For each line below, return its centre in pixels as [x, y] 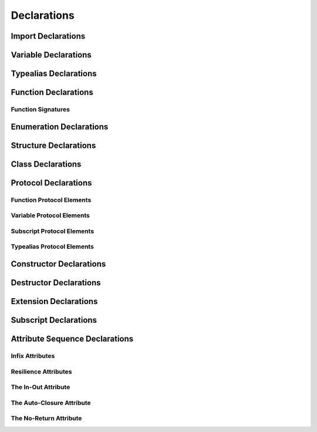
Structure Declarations [53, 145]
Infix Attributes [33, 356]
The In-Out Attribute [41, 387]
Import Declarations [48, 36]
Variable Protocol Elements [50, 215]
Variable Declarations [51, 55]
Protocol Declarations [51, 183]
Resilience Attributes [41, 372]
